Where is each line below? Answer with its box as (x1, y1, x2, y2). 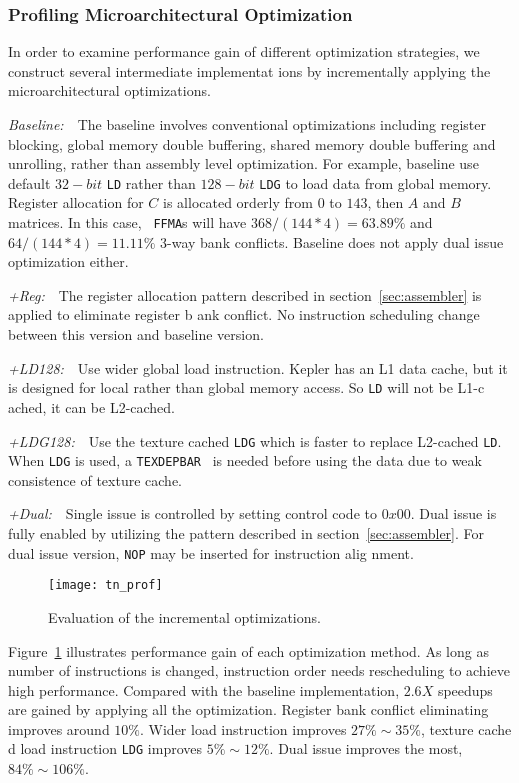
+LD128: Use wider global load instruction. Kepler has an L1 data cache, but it (8, 357, 508, 378)
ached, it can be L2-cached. (8, 396, 176, 417)
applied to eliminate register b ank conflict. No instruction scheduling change (8, 304, 480, 325)
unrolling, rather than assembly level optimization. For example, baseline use (8, 153, 479, 174)
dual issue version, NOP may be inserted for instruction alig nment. (8, 542, 414, 563)
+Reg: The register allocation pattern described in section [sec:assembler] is (8, 284, 482, 305)
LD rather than (106, 172, 196, 193)
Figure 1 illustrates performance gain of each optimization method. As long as (8, 640, 489, 661)
